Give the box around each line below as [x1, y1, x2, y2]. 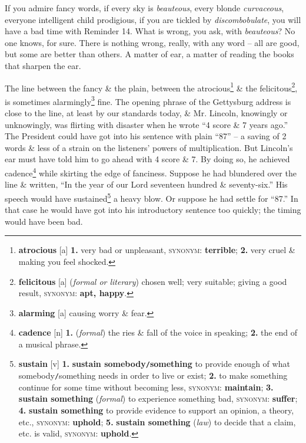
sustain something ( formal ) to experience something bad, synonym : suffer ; [18, 392, 298, 405]
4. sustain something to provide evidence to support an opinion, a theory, [18, 403, 294, 416]
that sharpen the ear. [5, 59, 81, 71]
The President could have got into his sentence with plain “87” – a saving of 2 [5, 130, 287, 142]
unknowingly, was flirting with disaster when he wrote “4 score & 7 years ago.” [5, 118, 288, 130]
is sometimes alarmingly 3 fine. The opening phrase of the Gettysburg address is [5, 93, 291, 107]
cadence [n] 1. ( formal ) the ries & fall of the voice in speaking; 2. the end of [18, 326, 297, 339]
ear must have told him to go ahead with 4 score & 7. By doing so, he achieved [5, 153, 290, 165]
